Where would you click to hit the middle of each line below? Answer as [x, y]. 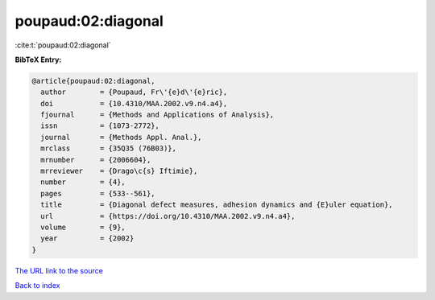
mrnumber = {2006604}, [96, 160]
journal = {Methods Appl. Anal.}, [121, 137]
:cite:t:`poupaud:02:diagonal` [63, 45]
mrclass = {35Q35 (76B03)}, [109, 148]
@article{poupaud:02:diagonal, [94, 81]
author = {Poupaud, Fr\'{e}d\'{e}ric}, [134, 92]
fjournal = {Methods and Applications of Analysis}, [157, 115]
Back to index [37, 286]
